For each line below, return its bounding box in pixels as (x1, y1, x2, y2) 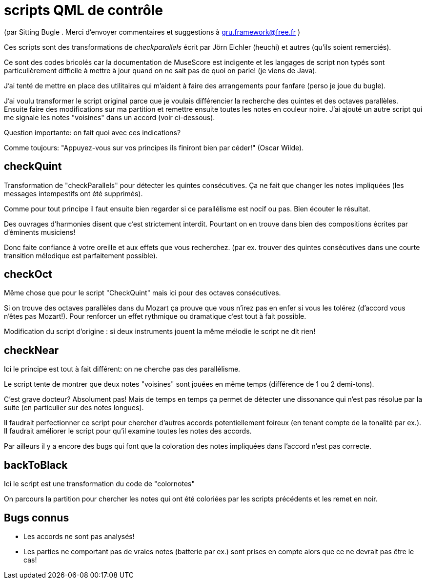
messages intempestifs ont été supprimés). (4, 189, 143, 198)
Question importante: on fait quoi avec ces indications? (4, 128, 181, 137)
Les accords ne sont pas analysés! (23, 532, 135, 541)
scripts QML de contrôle (4, 2, 163, 19)
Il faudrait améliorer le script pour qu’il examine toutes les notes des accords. (4, 427, 252, 436)
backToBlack (4, 458, 68, 471)
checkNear (4, 344, 59, 356)
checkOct (4, 268, 52, 281)
